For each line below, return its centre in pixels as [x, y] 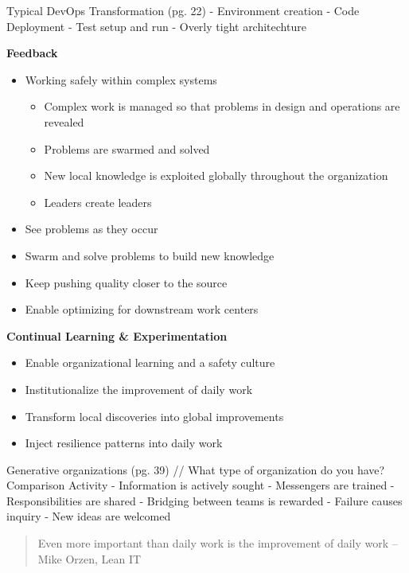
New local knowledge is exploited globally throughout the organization [216, 175]
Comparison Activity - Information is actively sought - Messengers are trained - [201, 485]
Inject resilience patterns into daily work [124, 443]
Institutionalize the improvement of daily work [139, 389]
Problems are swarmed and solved [127, 148]
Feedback [32, 53]
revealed [64, 121]
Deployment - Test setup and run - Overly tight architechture [156, 26]
